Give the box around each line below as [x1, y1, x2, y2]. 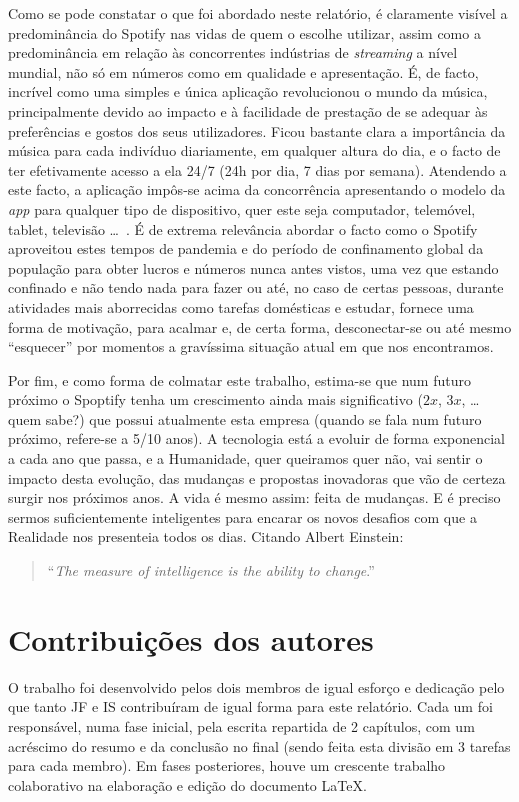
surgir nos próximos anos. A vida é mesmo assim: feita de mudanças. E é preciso [8, 487, 501, 508]
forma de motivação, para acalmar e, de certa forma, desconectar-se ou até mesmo [8, 316, 512, 337]
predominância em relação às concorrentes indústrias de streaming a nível [8, 42, 458, 63]
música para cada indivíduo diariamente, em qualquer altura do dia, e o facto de [8, 140, 501, 161]
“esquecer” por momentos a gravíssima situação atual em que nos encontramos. [8, 336, 494, 357]
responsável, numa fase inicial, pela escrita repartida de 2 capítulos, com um [8, 715, 475, 736]
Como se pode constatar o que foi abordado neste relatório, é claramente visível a [8, 3, 508, 23]
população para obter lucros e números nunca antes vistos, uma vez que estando [8, 257, 499, 278]
